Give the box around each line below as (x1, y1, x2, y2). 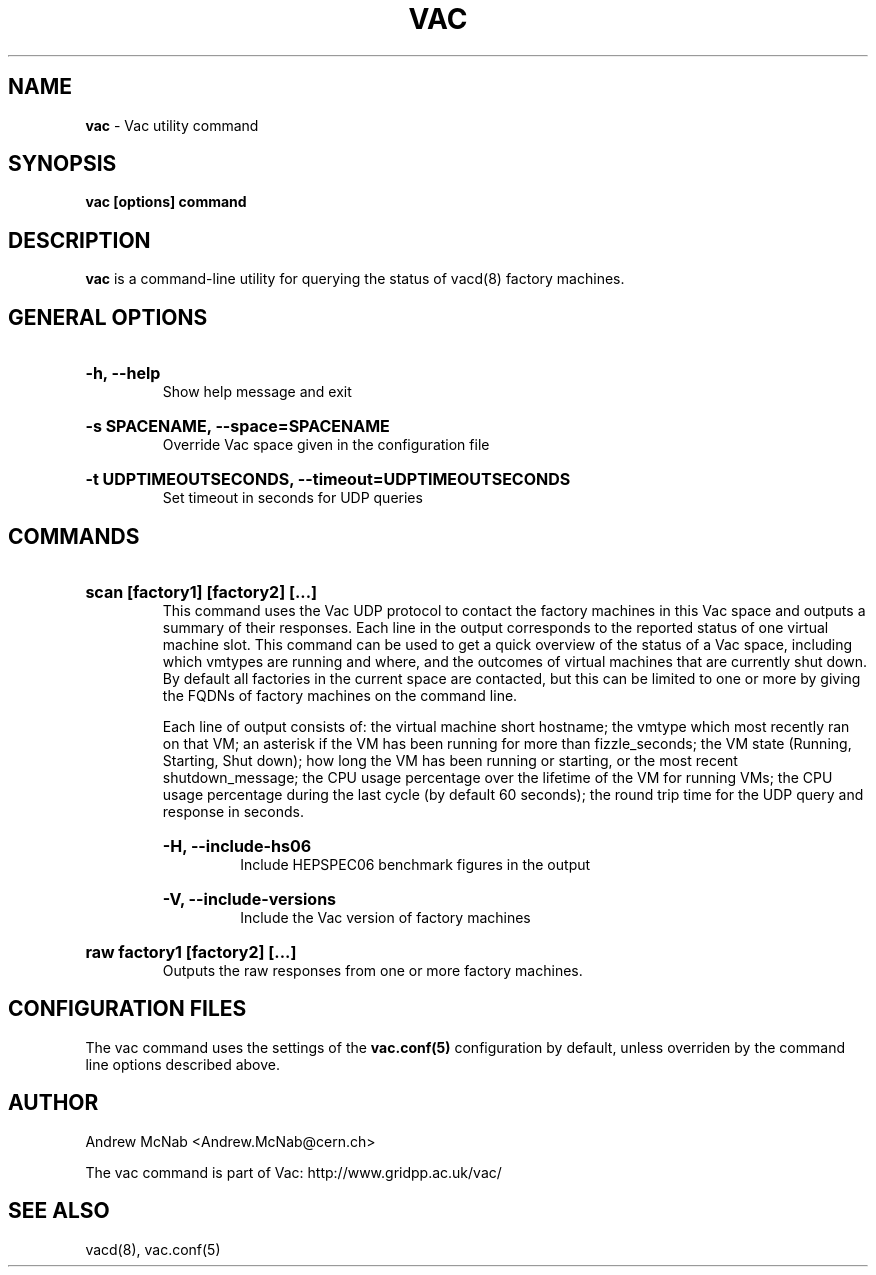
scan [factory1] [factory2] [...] (85, 581, 318, 602)
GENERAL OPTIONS (8, 304, 208, 330)
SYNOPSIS (8, 151, 117, 177)
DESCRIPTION (8, 227, 151, 253)
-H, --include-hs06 (162, 835, 312, 856)
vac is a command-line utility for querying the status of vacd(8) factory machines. (85, 270, 625, 288)
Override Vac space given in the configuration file (162, 436, 490, 454)
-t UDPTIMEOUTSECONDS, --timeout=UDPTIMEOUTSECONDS (85, 469, 571, 490)
